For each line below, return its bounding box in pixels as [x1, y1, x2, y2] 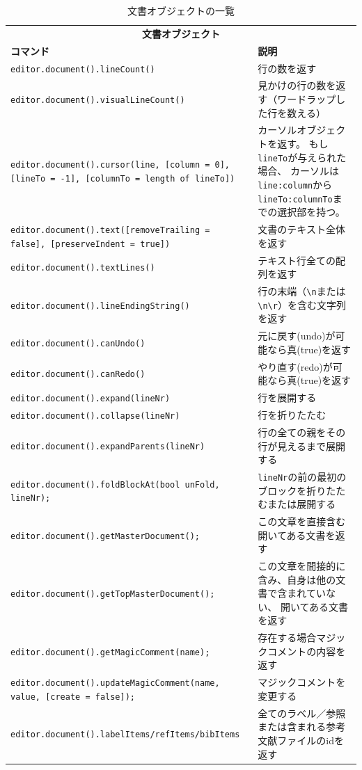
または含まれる [258, 719, 326, 734]
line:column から [258, 177, 333, 191]
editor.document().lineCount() [10, 64, 155, 74]
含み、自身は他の [258, 572, 336, 586]
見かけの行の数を [258, 78, 336, 93]
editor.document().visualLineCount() [10, 95, 185, 105]
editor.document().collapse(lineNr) [10, 411, 180, 421]
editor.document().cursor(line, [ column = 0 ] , [10, 160, 230, 170]
